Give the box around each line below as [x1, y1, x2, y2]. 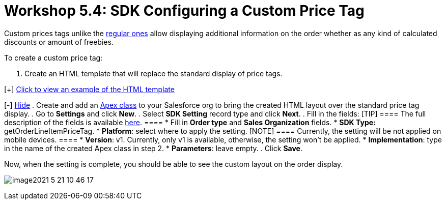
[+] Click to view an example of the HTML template [4, 84, 175, 94]
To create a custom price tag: [4, 53, 103, 62]
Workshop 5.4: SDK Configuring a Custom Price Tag [4, 2, 365, 19]
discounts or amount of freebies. [4, 37, 114, 46]
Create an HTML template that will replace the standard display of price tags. [24, 69, 283, 78]
